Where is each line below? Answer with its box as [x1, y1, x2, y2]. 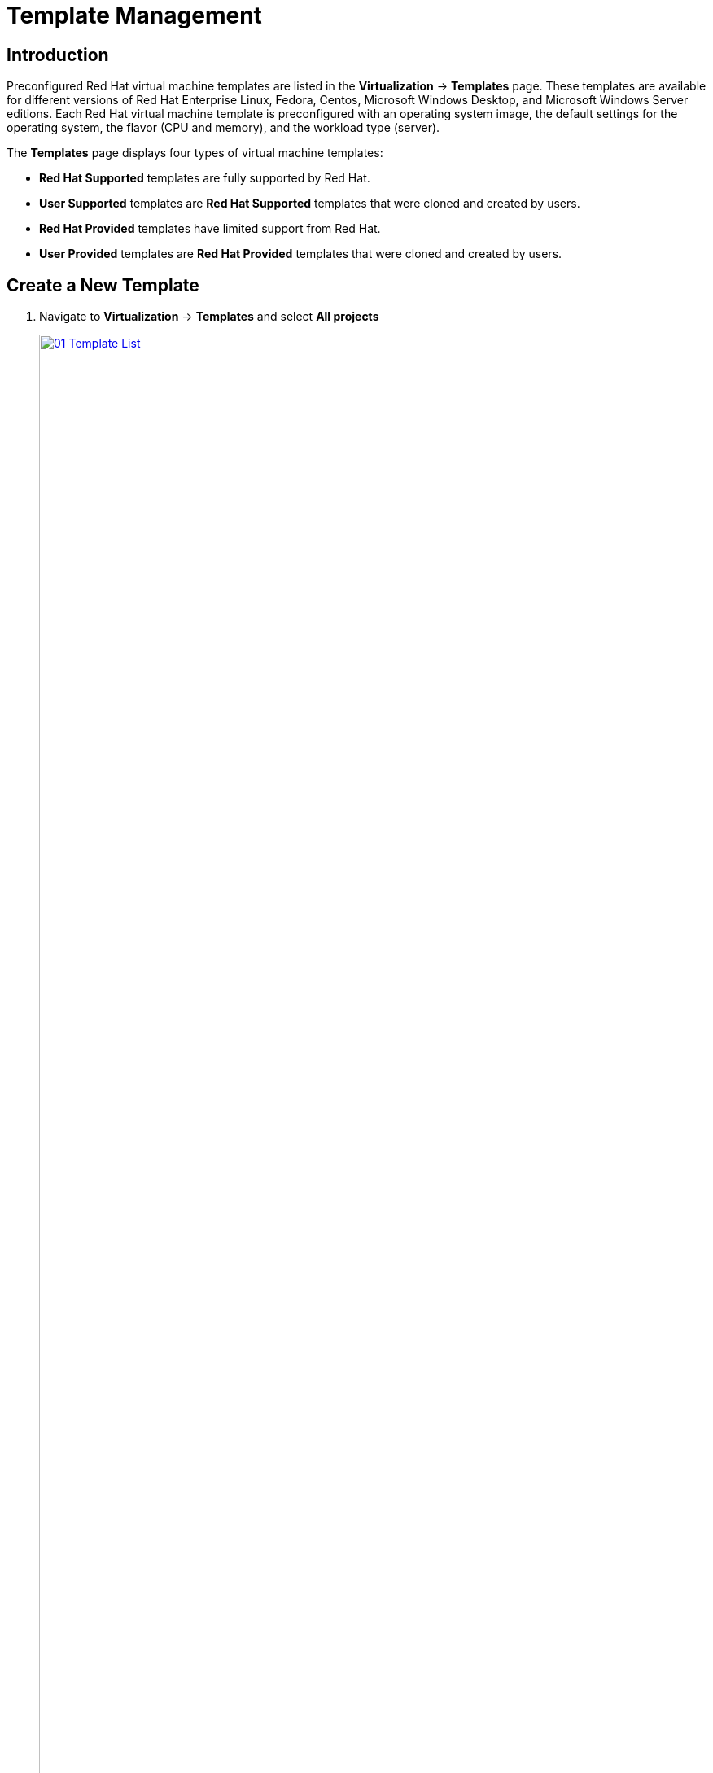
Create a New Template [7, 274, 199, 295]
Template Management [7, 2, 262, 29]
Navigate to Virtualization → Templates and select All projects [39, 309, 379, 324]
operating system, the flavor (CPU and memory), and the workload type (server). [7, 120, 440, 135]
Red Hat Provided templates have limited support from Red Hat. [39, 221, 381, 236]
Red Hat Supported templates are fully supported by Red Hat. [39, 171, 370, 186]
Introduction [7, 44, 109, 65]
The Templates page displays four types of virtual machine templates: [7, 146, 383, 160]
